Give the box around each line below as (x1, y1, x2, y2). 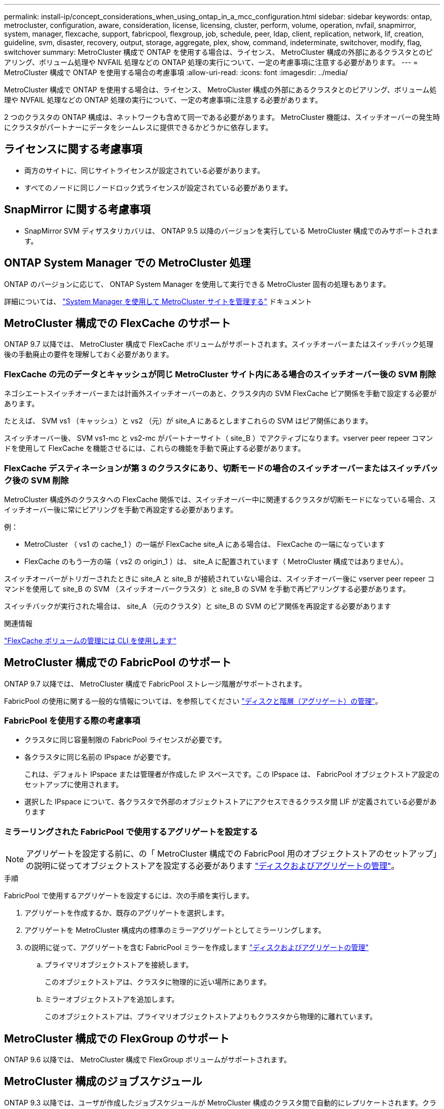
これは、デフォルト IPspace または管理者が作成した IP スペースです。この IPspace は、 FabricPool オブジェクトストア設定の (24, 770, 439, 779)
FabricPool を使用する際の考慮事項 (4, 715, 140, 726)
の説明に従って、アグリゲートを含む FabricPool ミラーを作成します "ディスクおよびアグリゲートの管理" (24, 943, 369, 952)
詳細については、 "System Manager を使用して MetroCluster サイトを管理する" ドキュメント (4, 297, 312, 306)
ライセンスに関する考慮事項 (4, 143, 142, 156)
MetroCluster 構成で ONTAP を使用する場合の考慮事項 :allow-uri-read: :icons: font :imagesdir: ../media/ (4, 68, 348, 77)
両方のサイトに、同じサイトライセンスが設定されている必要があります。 (24, 166, 265, 175)
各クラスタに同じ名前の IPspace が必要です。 (24, 753, 175, 762)
